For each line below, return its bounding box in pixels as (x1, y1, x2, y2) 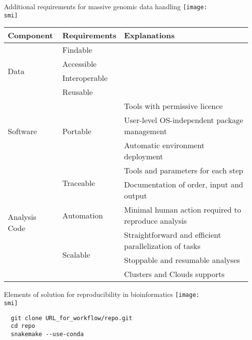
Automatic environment (124, 139, 205, 151)
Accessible (62, 58, 97, 70)
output (124, 190, 147, 201)
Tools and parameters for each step (124, 165, 243, 176)
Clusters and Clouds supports (124, 268, 225, 280)
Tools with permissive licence (124, 100, 223, 112)
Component (8, 30, 53, 41)
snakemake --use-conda (11, 330, 84, 338)
